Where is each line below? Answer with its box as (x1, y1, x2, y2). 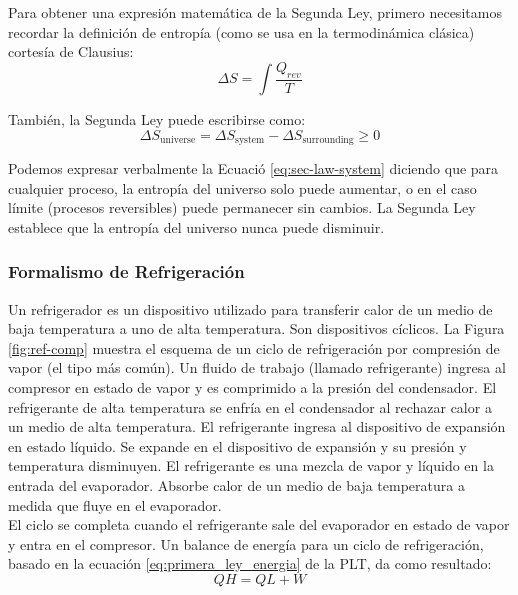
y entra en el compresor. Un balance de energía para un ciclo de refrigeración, (8, 533, 484, 554)
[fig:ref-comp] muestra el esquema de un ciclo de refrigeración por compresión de (8, 337, 500, 358)
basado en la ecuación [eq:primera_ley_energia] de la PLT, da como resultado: (8, 553, 492, 574)
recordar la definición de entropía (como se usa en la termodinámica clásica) (8, 21, 475, 42)
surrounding (302, 135, 354, 146)
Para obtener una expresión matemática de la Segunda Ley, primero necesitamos (8, 2, 502, 22)
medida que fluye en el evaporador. (8, 494, 222, 515)
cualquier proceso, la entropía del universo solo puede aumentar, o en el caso (8, 177, 477, 198)
